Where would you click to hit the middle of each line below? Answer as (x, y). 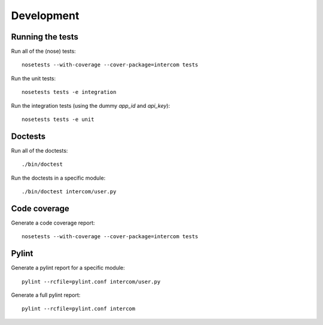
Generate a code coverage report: (53, 223)
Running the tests (45, 37)
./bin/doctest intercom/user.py (69, 192)
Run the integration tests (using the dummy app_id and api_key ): (91, 105)
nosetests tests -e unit (58, 119)
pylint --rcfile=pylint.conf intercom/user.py (91, 282)
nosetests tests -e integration (69, 92)
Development (45, 16)
